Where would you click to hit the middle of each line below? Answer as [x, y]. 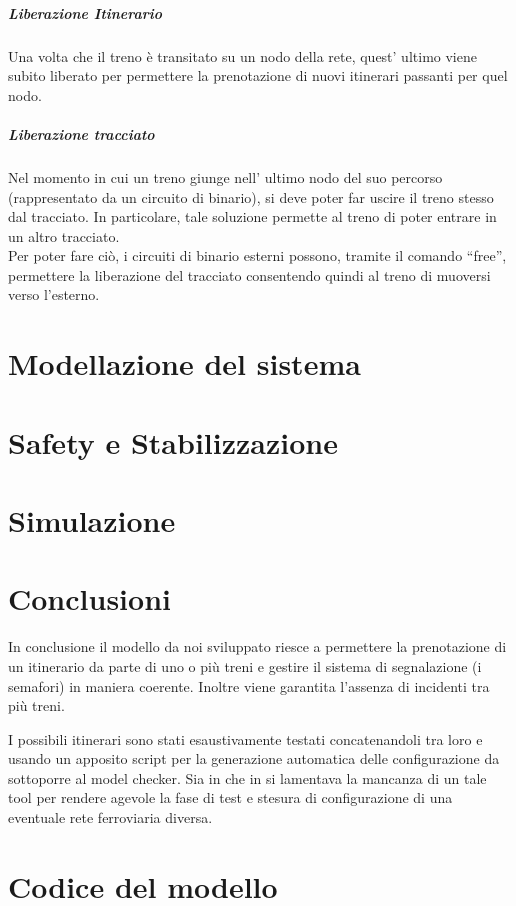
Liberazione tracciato [81, 133]
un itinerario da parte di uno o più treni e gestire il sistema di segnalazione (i [245, 665]
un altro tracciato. [64, 235]
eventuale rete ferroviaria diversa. [110, 817]
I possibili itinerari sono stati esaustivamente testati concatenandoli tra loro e [245, 738]
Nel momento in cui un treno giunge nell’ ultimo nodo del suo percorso [225, 176]
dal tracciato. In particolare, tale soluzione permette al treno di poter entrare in [252, 216]
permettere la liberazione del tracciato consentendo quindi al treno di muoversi [249, 274]
